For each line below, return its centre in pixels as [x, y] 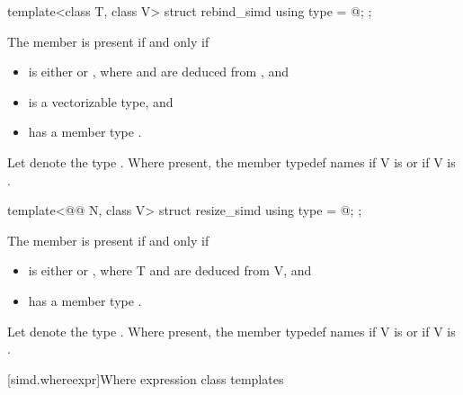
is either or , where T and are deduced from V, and [170, 270]
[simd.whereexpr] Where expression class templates [146, 378]
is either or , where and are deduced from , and [159, 72]
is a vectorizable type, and [101, 101]
